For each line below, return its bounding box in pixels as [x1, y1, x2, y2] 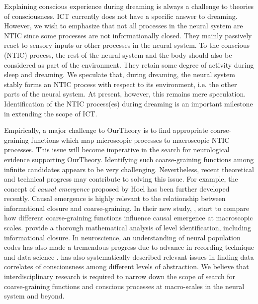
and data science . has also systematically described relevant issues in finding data [4, 251, 254, 262]
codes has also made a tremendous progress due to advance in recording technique [4, 242, 255, 252]
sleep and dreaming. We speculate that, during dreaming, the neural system [4, 69, 235, 80]
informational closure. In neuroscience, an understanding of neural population [4, 232, 241, 242]
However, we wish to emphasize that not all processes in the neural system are [4, 20, 243, 31]
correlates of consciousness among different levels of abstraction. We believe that [4, 261, 249, 272]
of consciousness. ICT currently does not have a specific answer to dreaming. [4, 10, 238, 21]
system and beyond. [4, 291, 65, 301]
